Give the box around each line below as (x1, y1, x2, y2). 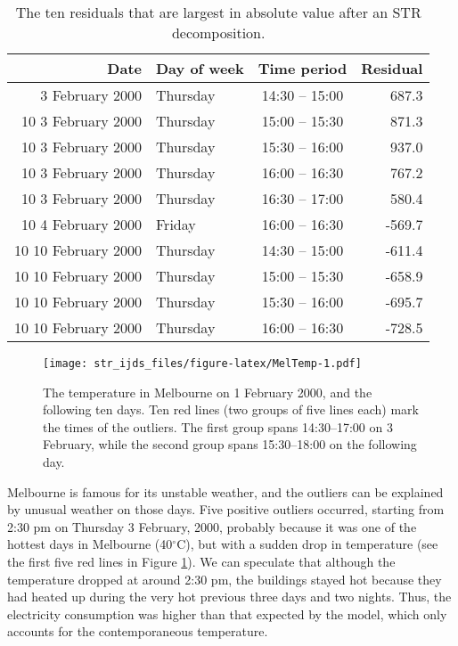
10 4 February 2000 (21, 214, 142, 234)
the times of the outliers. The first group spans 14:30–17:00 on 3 (43, 417, 393, 436)
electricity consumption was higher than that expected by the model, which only (7, 604, 447, 623)
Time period (258, 58, 348, 78)
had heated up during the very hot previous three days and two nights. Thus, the (7, 587, 452, 606)
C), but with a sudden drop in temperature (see (176, 535, 438, 553)
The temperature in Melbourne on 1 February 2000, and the (43, 382, 372, 401)
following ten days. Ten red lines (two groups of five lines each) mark (43, 400, 419, 419)
